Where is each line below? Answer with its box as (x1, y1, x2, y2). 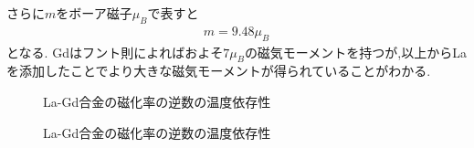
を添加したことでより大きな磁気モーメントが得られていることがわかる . (6, 61, 431, 80)
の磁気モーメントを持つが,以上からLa (244, 42, 467, 61)
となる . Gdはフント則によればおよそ (6, 42, 224, 61)
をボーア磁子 (56, 4, 132, 22)
